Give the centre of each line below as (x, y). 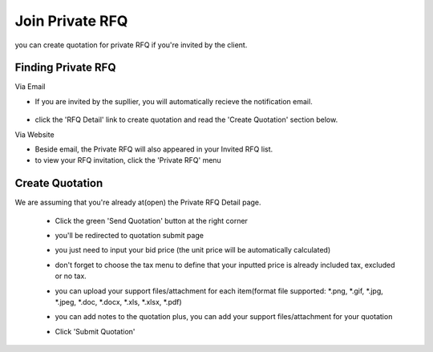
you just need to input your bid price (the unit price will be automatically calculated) (193, 250)
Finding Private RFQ (65, 68)
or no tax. (71, 276)
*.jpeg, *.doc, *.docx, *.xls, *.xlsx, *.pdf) (118, 302)
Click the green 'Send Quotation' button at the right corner (152, 221)
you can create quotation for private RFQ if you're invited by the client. (131, 45)
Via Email (30, 87)
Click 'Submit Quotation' (95, 331)
